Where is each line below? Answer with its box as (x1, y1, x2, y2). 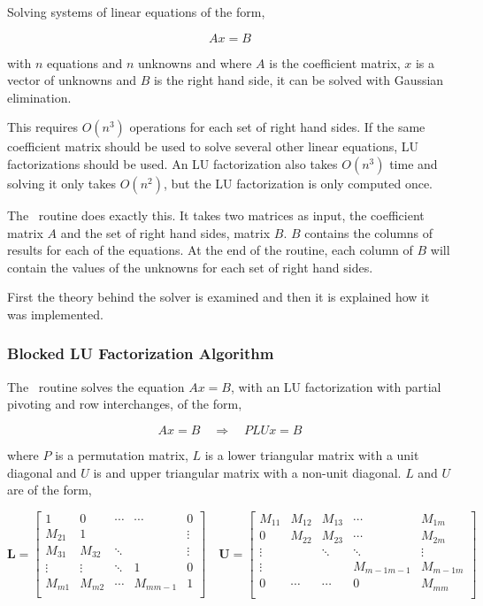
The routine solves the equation (7, 377, 185, 395)
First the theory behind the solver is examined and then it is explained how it (7, 288, 430, 306)
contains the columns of (304, 223, 433, 242)
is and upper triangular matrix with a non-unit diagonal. (93, 463, 402, 481)
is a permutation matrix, (55, 445, 188, 464)
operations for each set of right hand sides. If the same (129, 118, 425, 136)
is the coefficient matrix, (269, 53, 401, 72)
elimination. (7, 88, 72, 106)
